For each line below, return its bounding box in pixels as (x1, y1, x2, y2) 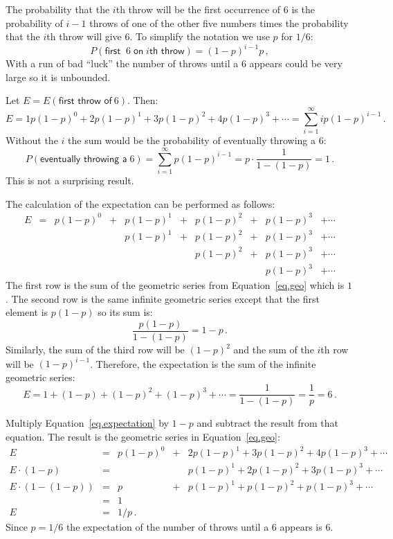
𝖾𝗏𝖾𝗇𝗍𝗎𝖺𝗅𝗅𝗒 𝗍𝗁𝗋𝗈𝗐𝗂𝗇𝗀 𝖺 (40, 154, 127, 164)
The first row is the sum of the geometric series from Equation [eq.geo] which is (6, 278, 345, 292)
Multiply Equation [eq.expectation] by (6, 416, 169, 430)
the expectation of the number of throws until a (66, 520, 269, 534)
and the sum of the (233, 342, 314, 357)
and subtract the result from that (196, 416, 338, 430)
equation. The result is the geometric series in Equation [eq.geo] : (6, 430, 280, 443)
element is (6, 305, 48, 319)
